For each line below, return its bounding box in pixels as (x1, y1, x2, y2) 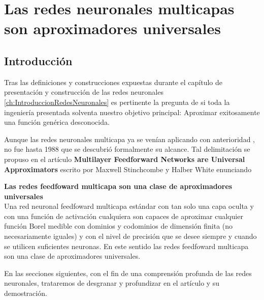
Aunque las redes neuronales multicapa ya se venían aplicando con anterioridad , (4, 133, 255, 144)
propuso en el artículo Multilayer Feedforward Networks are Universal (4, 153, 245, 164)
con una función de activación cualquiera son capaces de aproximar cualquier (4, 210, 243, 221)
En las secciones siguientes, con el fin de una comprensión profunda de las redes (4, 267, 252, 278)
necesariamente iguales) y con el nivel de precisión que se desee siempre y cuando (4, 231, 257, 241)
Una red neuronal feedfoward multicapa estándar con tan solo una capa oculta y (4, 201, 254, 211)
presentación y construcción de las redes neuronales (4, 87, 163, 97)
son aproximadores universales (4, 18, 221, 39)
